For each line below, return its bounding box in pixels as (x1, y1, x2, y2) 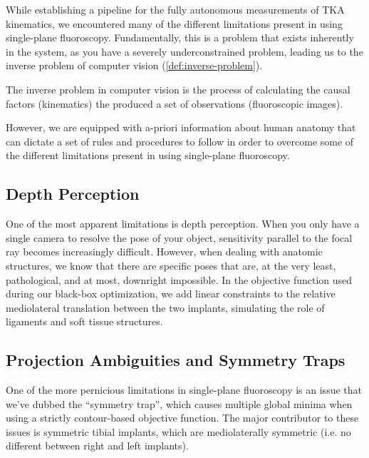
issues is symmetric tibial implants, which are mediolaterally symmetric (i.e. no (6, 424, 351, 439)
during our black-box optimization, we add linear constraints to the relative (6, 286, 336, 301)
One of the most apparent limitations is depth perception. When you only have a (6, 216, 360, 231)
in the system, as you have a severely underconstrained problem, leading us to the (6, 44, 363, 58)
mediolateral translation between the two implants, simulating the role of (6, 300, 325, 315)
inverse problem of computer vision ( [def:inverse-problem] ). (6, 58, 263, 73)
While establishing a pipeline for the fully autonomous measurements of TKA (6, 2, 345, 16)
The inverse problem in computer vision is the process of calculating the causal (6, 81, 350, 96)
